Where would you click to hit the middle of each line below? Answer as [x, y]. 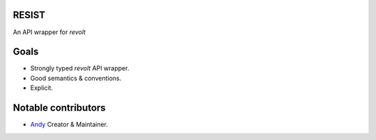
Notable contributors [59, 108]
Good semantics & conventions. [76, 78]
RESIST [29, 15]
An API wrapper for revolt [49, 32]
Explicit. [42, 88]
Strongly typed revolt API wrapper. [80, 68]
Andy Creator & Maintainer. [69, 125]
